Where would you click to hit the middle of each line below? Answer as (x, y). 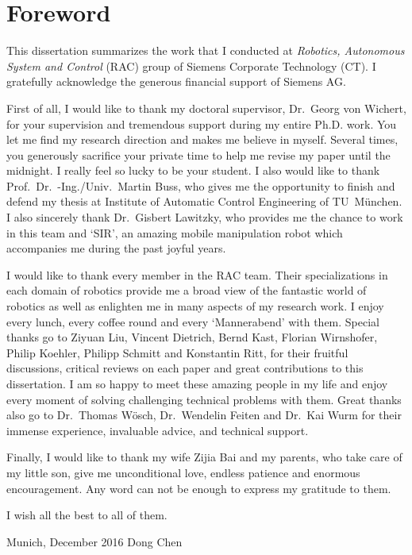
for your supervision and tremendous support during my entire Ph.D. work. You (202, 123)
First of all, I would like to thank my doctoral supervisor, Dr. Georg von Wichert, (206, 108)
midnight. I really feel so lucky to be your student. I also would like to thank (193, 170)
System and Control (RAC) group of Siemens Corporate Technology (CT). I (191, 66)
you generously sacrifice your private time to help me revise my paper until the (198, 154)
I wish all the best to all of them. (87, 515)
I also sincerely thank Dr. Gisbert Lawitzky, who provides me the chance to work (205, 217)
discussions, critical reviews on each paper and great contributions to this (185, 368)
